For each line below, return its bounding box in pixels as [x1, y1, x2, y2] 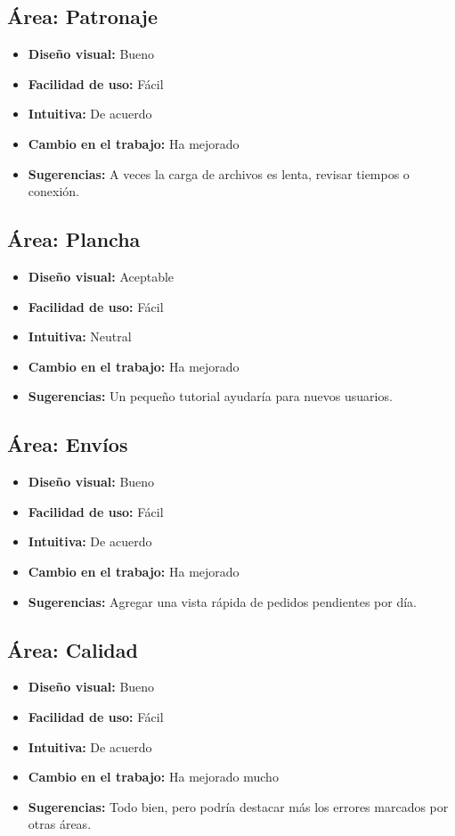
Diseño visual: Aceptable [28, 266, 175, 285]
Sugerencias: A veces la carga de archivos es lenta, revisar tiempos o [28, 164, 410, 183]
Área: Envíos [7, 430, 128, 458]
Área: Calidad [7, 635, 138, 663]
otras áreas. [28, 815, 92, 833]
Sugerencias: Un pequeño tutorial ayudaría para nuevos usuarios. [28, 387, 393, 406]
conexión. [28, 182, 79, 201]
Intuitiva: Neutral [28, 327, 132, 346]
